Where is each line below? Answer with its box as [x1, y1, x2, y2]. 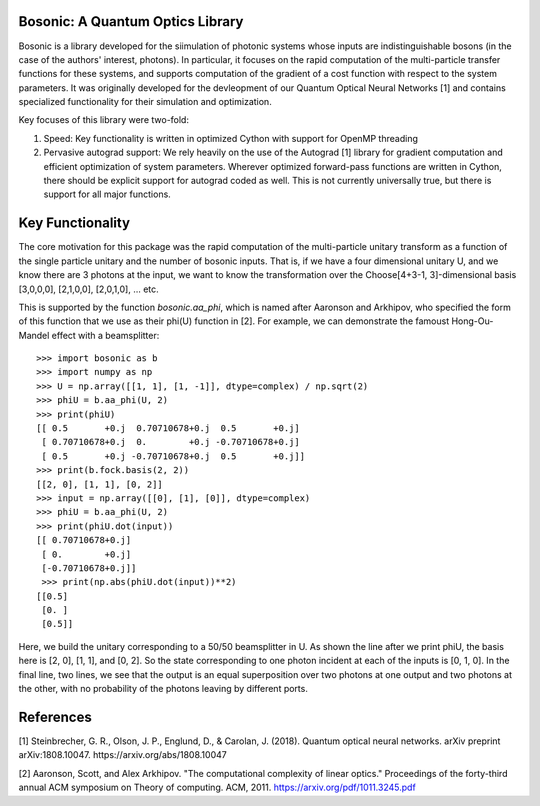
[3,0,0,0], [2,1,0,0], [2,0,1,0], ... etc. [18, 283, 159, 295]
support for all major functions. [43, 188, 172, 200]
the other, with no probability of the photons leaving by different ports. [18, 683, 309, 695]
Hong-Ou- [451, 315, 494, 327]
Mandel [18, 329, 50, 341]
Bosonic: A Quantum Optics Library [18, 13, 244, 30]
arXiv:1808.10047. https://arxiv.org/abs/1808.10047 [18, 749, 227, 761]
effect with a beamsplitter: [51, 329, 160, 341]
